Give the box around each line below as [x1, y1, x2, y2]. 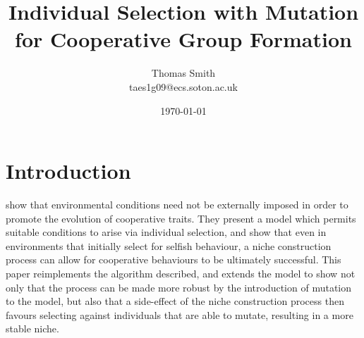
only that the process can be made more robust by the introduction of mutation [6, 280, 352, 294]
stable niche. [6, 321, 59, 336]
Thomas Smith [151, 65, 216, 80]
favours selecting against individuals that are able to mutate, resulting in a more [6, 307, 353, 322]
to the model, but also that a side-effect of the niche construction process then [6, 294, 344, 308]
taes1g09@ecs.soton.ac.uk [129, 79, 238, 94]
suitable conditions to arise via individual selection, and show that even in [6, 225, 327, 239]
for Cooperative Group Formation [15, 25, 352, 54]
